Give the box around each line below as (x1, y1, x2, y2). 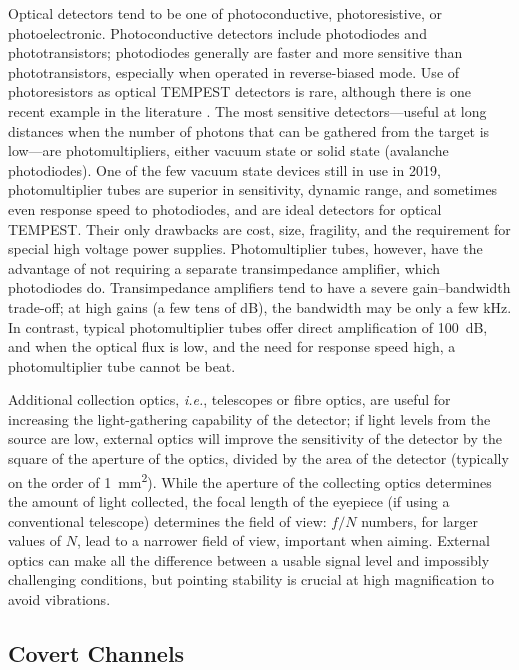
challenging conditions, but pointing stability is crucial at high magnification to (8, 569, 495, 590)
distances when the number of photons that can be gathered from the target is (8, 120, 490, 141)
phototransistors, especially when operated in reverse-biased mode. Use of (8, 61, 460, 82)
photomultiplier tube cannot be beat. (8, 355, 236, 376)
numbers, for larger (361, 510, 479, 531)
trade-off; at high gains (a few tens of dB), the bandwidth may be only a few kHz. (8, 296, 512, 317)
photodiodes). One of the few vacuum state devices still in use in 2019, (8, 159, 441, 180)
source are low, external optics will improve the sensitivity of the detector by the (8, 428, 502, 449)
